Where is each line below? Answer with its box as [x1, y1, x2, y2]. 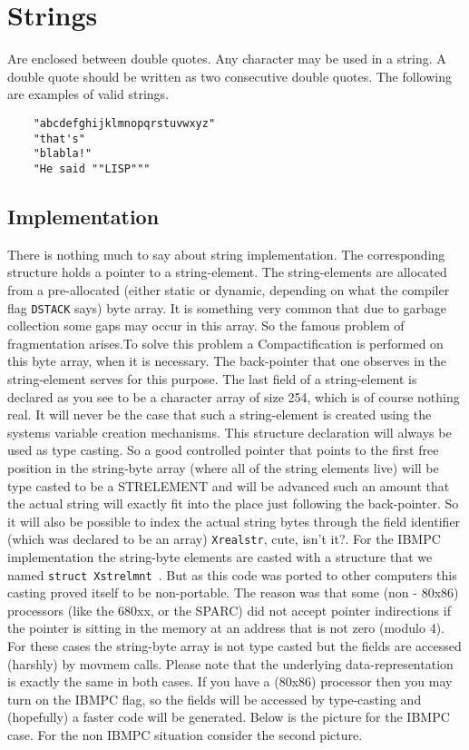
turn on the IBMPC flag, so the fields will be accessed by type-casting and [7, 689, 422, 708]
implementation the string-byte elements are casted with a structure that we [7, 547, 433, 566]
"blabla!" [33, 147, 93, 161]
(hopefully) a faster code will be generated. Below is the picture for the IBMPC [7, 707, 450, 726]
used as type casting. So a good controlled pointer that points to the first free [7, 440, 439, 459]
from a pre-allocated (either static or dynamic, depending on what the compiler [7, 280, 450, 299]
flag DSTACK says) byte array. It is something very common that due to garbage [7, 298, 447, 317]
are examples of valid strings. [7, 84, 170, 104]
